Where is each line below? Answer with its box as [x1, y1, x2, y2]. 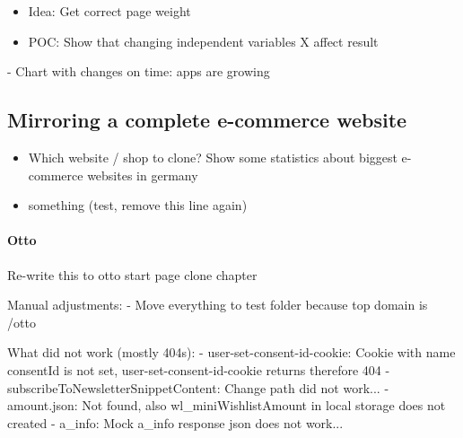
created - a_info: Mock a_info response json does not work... [7, 413, 344, 432]
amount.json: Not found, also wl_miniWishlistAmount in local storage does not [7, 396, 446, 415]
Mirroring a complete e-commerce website [7, 106, 407, 134]
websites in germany [87, 165, 198, 184]
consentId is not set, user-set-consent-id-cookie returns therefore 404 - [7, 360, 390, 379]
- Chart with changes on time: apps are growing [7, 62, 270, 81]
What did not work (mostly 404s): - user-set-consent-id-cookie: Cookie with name [7, 343, 456, 362]
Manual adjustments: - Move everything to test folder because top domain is [7, 295, 428, 314]
